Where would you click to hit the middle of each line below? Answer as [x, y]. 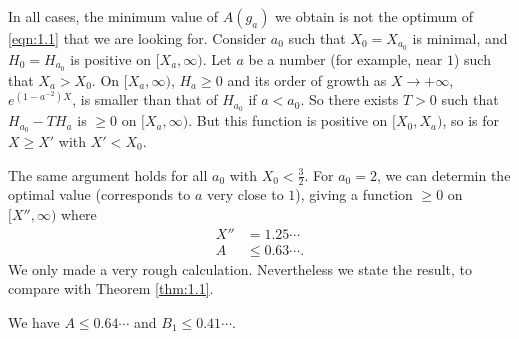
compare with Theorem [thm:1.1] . [111, 288]
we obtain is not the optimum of [374, 16]
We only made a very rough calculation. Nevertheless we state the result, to [240, 268]
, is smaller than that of [145, 99]
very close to [245, 194]
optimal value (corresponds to [99, 194]
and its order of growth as [307, 79]
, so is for [471, 120]
